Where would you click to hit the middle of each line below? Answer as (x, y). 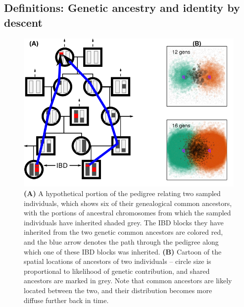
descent (23, 22)
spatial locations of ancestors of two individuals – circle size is (118, 261)
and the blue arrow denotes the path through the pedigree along (121, 242)
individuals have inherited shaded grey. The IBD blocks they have (124, 222)
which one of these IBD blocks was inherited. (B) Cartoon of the (123, 251)
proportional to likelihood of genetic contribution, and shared (117, 271)
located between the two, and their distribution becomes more (118, 290)
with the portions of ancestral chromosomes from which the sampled (127, 213)
